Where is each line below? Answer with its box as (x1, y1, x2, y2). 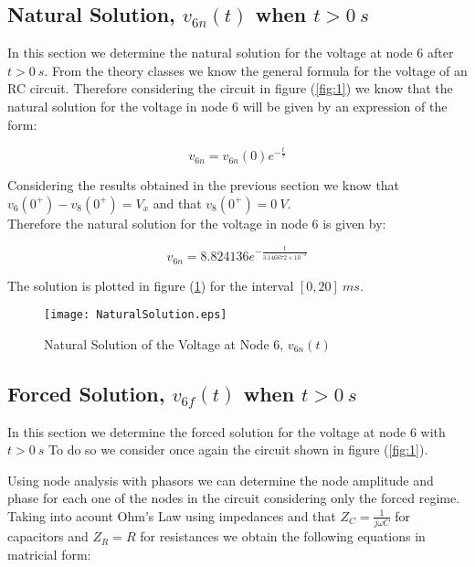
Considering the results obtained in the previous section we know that (7, 176, 400, 195)
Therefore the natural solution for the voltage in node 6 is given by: (7, 213, 386, 232)
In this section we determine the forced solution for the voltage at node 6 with (7, 422, 446, 441)
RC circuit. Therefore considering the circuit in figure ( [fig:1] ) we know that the (7, 79, 453, 98)
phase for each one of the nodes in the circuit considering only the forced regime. (7, 488, 460, 508)
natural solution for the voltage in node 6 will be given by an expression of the (7, 96, 448, 115)
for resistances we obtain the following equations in (140, 527, 426, 546)
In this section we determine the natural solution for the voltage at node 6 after (7, 43, 454, 62)
